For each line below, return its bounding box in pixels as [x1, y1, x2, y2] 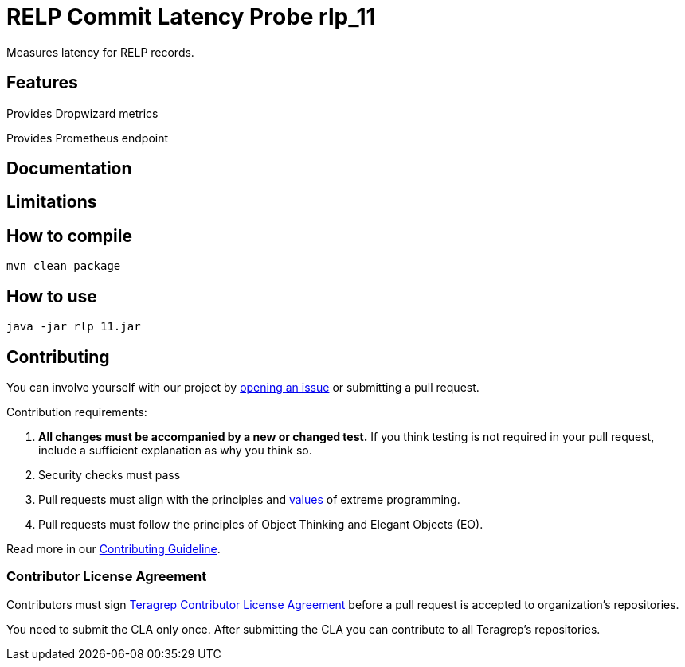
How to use [6, 286, 97, 306]
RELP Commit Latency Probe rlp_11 [6, 3, 376, 30]
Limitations [6, 192, 97, 213]
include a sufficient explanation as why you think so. [38, 443, 312, 457]
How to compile [6, 225, 132, 246]
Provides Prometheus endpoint [6, 131, 169, 145]
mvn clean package [6, 259, 121, 273]
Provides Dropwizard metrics [6, 106, 159, 120]
